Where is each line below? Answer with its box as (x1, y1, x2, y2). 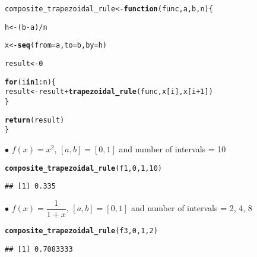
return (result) (5, 115, 65, 124)
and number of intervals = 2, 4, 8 (131, 202, 252, 214)
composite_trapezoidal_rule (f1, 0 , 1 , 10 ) (5, 164, 162, 173)
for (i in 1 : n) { (5, 77, 56, 86)
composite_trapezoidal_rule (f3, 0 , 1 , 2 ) (5, 226, 158, 235)
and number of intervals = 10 (119, 142, 226, 155)
